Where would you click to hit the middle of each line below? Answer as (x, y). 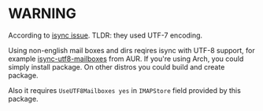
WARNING (42, 14)
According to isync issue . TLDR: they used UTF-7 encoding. (106, 35)
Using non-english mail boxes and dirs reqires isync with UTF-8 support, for (131, 50)
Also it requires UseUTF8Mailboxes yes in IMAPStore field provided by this (125, 90)
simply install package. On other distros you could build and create (117, 66)
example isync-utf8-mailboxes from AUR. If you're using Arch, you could (126, 59)
